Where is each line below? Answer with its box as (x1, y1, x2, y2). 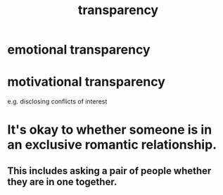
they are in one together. (7, 175, 117, 188)
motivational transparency (7, 74, 165, 90)
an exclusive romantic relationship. (7, 137, 217, 153)
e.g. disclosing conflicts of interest (7, 97, 108, 106)
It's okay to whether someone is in (7, 122, 212, 138)
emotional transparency (7, 42, 151, 58)
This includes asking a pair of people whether (7, 165, 212, 177)
